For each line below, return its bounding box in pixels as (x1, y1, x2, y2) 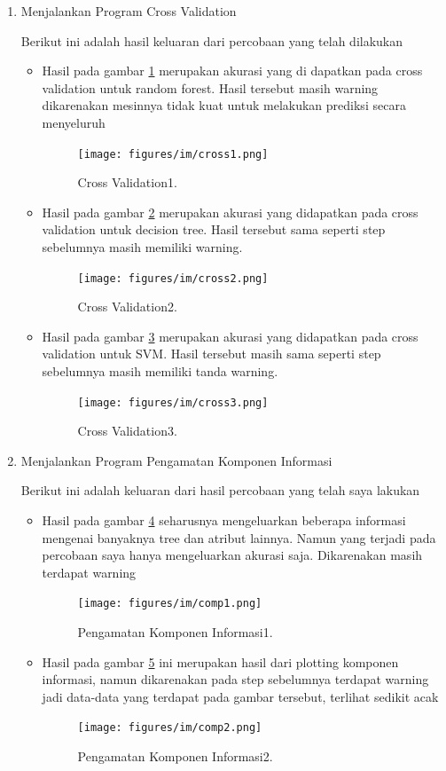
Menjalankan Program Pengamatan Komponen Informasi (20, 451, 333, 469)
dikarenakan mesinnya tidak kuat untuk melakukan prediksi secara (42, 96, 406, 114)
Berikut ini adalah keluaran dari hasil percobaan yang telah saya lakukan (20, 481, 420, 500)
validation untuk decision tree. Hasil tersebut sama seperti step (42, 220, 386, 239)
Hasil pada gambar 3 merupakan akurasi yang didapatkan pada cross (42, 326, 419, 345)
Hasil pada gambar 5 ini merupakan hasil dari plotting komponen (42, 652, 399, 671)
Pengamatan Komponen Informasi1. (77, 623, 273, 641)
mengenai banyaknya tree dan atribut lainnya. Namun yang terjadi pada (42, 528, 436, 547)
